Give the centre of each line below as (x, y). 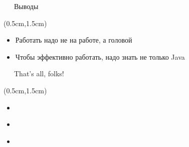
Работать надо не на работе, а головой (74, 40)
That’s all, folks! (39, 73)
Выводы (26, 6)
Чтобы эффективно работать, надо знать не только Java (100, 56)
